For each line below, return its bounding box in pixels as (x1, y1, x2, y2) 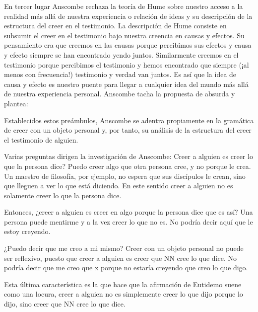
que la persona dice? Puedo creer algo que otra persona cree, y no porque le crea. (4, 160, 251, 171)
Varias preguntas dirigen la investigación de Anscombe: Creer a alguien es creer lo (4, 151, 253, 161)
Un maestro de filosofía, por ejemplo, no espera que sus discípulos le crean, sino (4, 170, 246, 181)
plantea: (4, 98, 28, 108)
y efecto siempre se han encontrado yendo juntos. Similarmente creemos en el (4, 49, 239, 60)
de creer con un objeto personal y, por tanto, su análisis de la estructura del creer (4, 125, 252, 135)
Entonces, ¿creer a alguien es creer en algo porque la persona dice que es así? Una (4, 207, 253, 217)
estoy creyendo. (4, 226, 51, 236)
